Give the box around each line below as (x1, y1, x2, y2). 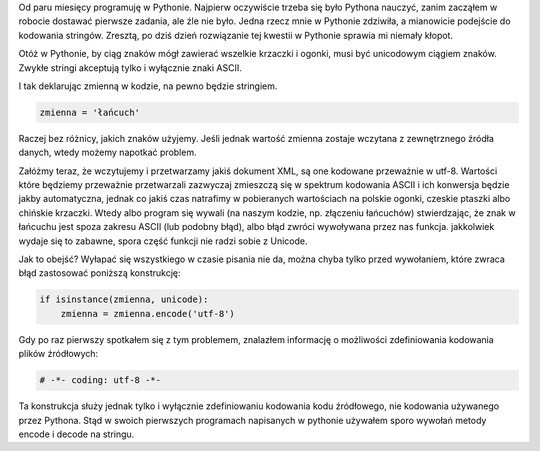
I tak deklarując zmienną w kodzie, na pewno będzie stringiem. (18, 80, 278, 92)
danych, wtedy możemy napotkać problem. (18, 146, 197, 159)
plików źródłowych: (18, 348, 99, 360)
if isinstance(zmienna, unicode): (39, 294, 209, 305)
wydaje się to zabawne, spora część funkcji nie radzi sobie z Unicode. (18, 235, 308, 247)
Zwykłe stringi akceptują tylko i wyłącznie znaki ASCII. (18, 61, 242, 74)
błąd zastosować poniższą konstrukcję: (18, 267, 181, 279)
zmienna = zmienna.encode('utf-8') (60, 308, 235, 319)
